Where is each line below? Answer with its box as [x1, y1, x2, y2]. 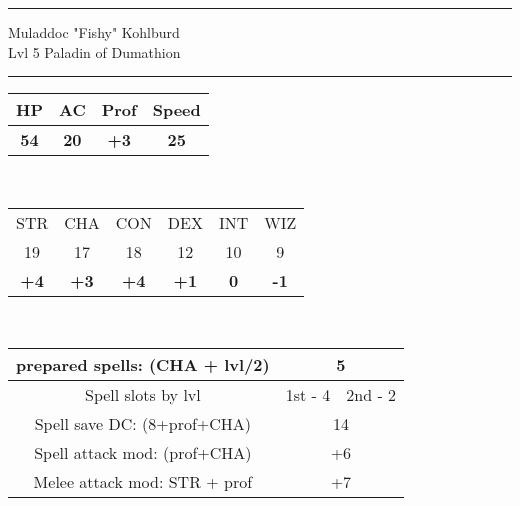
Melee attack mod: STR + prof [33, 470, 253, 494]
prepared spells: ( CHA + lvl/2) [16, 353, 270, 377]
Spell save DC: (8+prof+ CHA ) [34, 412, 252, 436]
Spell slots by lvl [84, 383, 201, 407]
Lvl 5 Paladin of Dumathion [8, 41, 181, 62]
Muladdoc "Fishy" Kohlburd [8, 22, 180, 42]
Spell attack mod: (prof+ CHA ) [34, 441, 252, 465]
